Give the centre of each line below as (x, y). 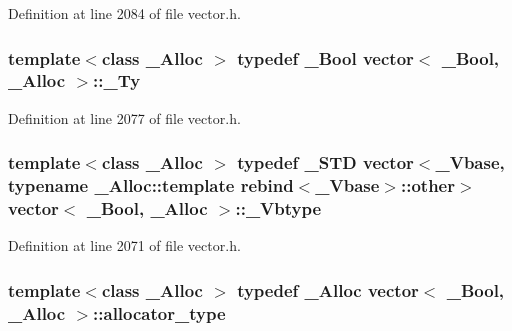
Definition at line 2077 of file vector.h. (124, 117)
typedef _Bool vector (325, 57)
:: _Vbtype (278, 208)
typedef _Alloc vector (328, 289)
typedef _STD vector (325, 162)
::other (427, 185)
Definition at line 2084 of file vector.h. (124, 13)
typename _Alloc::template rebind (151, 185)
